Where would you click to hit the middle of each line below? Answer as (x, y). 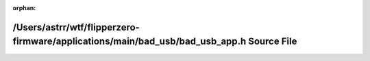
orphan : (24, 8)
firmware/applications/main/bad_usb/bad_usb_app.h (129, 42)
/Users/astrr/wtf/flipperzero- (76, 27)
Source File (272, 42)
